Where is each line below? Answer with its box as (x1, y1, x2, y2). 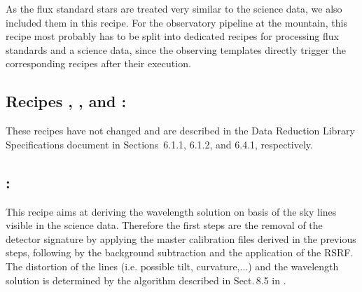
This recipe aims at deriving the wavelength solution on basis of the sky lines (6, 204, 337, 218)
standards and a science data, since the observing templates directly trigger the (6, 42, 346, 57)
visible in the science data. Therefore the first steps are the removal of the (6, 218, 323, 232)
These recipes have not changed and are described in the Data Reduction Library (6, 123, 355, 138)
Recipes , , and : (6, 90, 127, 112)
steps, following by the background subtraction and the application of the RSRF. (6, 245, 354, 260)
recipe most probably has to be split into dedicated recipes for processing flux (6, 29, 339, 43)
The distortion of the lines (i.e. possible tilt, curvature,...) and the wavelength (6, 258, 339, 273)
